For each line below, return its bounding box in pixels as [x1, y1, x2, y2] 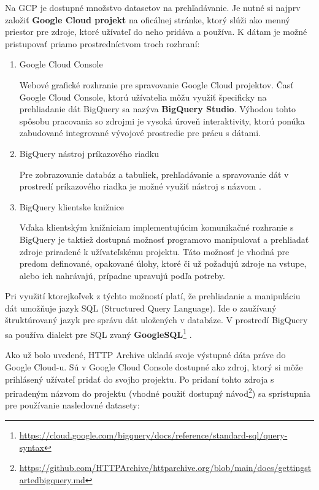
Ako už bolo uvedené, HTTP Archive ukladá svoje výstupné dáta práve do [5, 348, 286, 361]
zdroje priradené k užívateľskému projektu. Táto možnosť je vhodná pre [19, 245, 290, 258]
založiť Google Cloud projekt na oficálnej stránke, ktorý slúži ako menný [5, 13, 290, 26]
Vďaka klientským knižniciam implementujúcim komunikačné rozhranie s [19, 221, 294, 234]
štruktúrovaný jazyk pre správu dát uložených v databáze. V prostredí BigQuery [5, 313, 308, 326]
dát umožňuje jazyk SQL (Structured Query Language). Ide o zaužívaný [5, 301, 277, 314]
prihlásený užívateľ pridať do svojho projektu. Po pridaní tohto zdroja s [5, 372, 274, 385]
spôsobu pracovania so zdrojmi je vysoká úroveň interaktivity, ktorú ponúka [19, 114, 305, 127]
